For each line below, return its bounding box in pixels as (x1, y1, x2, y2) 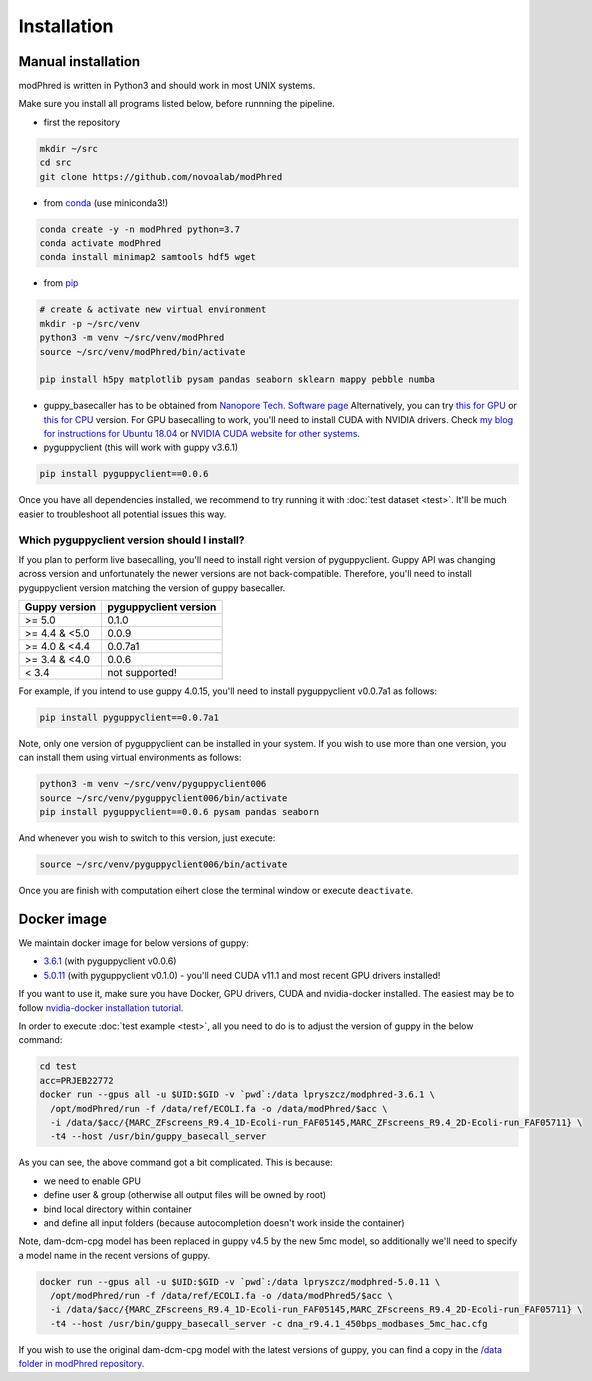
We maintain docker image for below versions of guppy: (18, 937, 249, 949)
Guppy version (24, 600, 97, 614)
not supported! (106, 666, 177, 680)
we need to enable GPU (43, 1175, 142, 1187)
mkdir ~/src (39, 143, 99, 154)
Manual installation (18, 53, 141, 70)
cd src (39, 157, 72, 169)
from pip (43, 277, 79, 289)
